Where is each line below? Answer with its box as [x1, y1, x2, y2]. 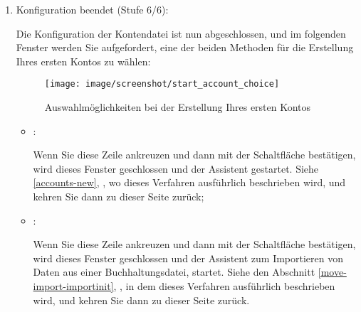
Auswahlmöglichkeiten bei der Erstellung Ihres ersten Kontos [44, 99, 311, 114]
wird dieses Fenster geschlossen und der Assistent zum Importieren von [33, 250, 344, 265]
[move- [318, 264, 347, 279]
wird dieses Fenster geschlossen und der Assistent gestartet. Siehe [33, 161, 319, 176]
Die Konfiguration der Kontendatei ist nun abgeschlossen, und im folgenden [16, 26, 346, 41]
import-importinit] [33, 278, 114, 293]
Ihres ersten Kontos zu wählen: [16, 53, 151, 68]
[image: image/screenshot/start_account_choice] [44, 79, 280, 90]
